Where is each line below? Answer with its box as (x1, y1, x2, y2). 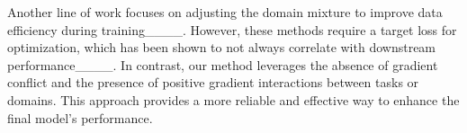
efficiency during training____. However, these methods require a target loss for (7, 20, 457, 39)
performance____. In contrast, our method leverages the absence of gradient (7, 55, 438, 74)
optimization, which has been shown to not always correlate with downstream (7, 38, 436, 57)
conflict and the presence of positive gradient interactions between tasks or (7, 73, 419, 92)
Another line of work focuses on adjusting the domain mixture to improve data (7, 3, 443, 21)
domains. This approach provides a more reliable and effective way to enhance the (7, 90, 460, 109)
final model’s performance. (7, 108, 153, 127)
